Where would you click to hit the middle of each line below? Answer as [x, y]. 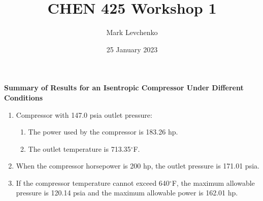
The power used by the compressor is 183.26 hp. [103, 132]
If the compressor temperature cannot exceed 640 [93, 182]
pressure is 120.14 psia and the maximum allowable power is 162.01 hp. [127, 193]
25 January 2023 [132, 49]
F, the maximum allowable [213, 182]
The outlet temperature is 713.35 [79, 148]
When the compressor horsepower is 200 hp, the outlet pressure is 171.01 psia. [138, 166]
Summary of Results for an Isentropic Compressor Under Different [124, 88]
